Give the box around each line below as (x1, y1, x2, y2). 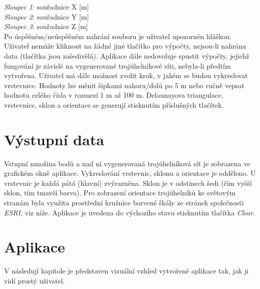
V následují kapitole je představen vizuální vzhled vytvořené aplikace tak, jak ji (4, 265, 248, 276)
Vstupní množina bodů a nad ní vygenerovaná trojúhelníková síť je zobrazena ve (4, 158, 250, 168)
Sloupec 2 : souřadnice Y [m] (4, 11, 89, 22)
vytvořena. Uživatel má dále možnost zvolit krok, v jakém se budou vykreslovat (4, 70, 248, 81)
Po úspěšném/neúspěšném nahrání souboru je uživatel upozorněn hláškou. (4, 31, 231, 41)
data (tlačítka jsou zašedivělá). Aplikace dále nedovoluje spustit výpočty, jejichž (4, 50, 249, 61)
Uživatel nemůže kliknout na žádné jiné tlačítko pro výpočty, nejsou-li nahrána (4, 41, 246, 51)
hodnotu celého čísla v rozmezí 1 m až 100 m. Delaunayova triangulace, (4, 90, 223, 100)
